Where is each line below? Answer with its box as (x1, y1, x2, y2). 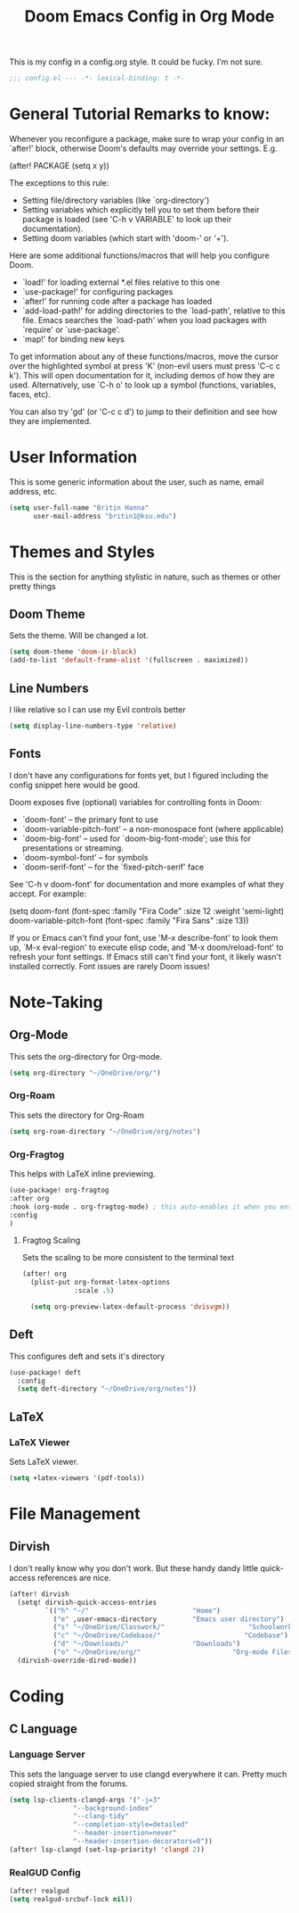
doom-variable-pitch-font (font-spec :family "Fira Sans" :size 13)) (9, 915, 249, 926)
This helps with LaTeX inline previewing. (9, 1169, 156, 1179)
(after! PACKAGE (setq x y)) (9, 161, 109, 171)
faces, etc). (9, 389, 51, 399)
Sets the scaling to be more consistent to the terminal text (21, 1252, 234, 1263)
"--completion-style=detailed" (72, 1820, 190, 1829)
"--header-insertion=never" (72, 1828, 177, 1838)
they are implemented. (9, 416, 92, 426)
